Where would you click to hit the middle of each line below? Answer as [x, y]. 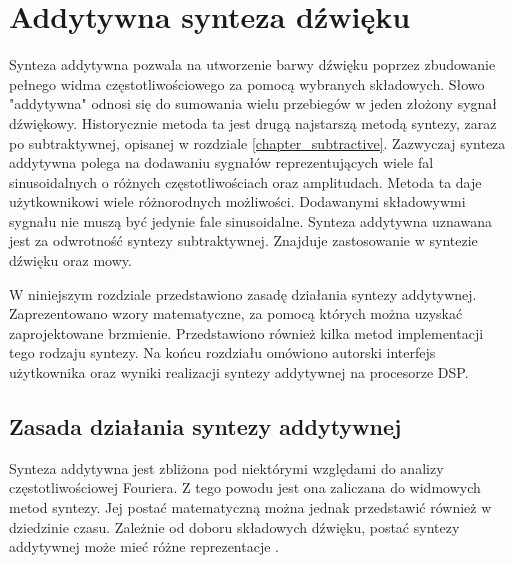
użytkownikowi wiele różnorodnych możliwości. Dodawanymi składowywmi [237, 201]
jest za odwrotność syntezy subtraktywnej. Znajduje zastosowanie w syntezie [243, 240]
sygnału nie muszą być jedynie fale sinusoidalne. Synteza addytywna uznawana [250, 220]
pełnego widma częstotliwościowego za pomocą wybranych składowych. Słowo [247, 83]
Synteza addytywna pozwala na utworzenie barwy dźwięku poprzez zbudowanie [252, 64]
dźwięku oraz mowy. [70, 260]
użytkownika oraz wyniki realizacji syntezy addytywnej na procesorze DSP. [239, 372]
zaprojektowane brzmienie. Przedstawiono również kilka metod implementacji [246, 332]
